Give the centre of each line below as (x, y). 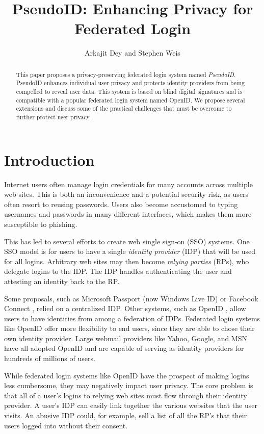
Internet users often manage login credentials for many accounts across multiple (128, 184)
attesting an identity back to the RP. (62, 281)
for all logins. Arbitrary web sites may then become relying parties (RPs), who (127, 261)
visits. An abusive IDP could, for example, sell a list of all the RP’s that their (126, 415)
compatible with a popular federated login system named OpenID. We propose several (130, 100)
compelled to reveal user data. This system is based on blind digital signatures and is (129, 92)
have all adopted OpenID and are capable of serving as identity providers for (124, 348)
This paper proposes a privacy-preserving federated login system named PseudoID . (126, 74)
